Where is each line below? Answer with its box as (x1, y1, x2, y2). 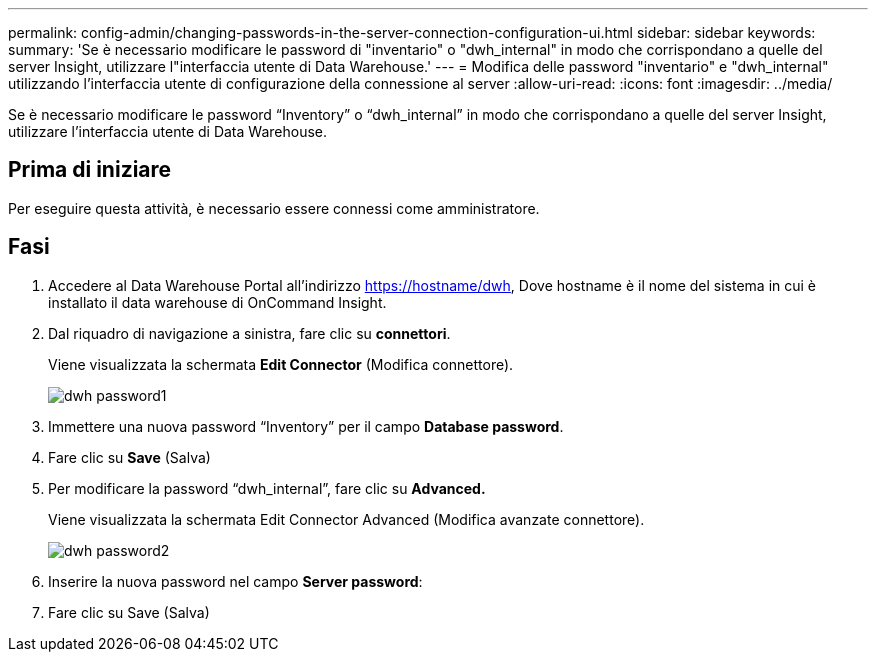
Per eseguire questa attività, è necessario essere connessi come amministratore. (8, 199, 540, 217)
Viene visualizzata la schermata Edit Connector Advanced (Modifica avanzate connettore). (48, 510, 645, 528)
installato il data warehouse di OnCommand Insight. (48, 293, 387, 311)
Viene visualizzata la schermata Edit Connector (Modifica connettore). (48, 355, 514, 373)
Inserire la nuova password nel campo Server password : (48, 572, 423, 590)
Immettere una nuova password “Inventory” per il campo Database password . (48, 417, 564, 435)
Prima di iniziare (8, 157, 172, 183)
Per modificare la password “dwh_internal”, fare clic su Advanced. (48, 479, 486, 497)
